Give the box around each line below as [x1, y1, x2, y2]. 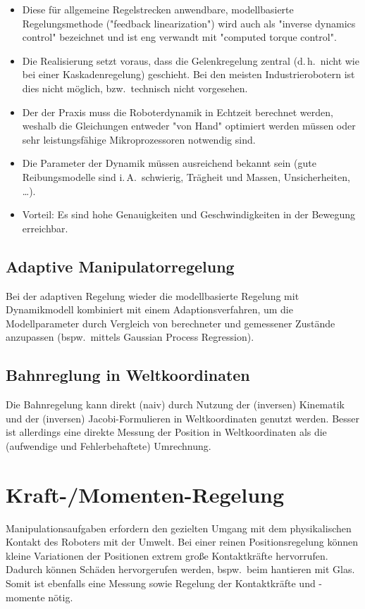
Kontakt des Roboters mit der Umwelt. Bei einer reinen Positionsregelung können [6, 534, 359, 549]
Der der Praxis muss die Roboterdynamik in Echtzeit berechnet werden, [22, 104, 333, 119]
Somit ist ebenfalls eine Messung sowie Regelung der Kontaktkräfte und [6, 575, 316, 590]
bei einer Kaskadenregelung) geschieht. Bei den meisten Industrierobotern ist [22, 67, 355, 82]
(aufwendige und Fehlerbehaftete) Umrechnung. [6, 438, 211, 453]
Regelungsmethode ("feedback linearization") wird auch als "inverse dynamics [22, 15, 356, 30]
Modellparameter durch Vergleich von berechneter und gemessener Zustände [6, 315, 335, 330]
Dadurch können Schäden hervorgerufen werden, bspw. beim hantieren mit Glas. [6, 562, 355, 577]
